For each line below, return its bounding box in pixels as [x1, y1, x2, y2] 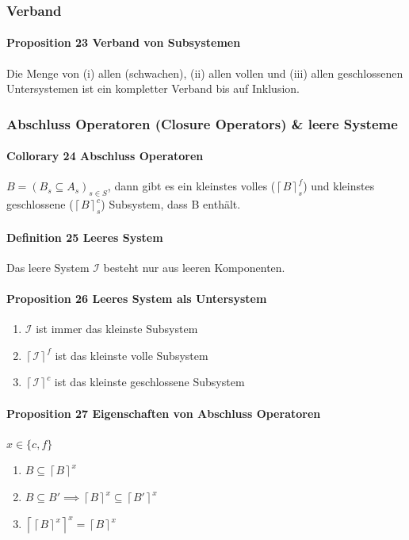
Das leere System [6, 259, 90, 275]
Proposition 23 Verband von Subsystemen [6, 34, 241, 51]
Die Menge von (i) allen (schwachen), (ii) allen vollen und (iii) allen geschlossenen [6, 64, 403, 81]
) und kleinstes [303, 178, 375, 194]
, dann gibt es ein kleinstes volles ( [107, 178, 276, 194]
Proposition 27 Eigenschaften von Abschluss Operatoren [6, 404, 321, 421]
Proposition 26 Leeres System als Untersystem [6, 290, 267, 307]
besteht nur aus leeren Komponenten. [103, 259, 285, 275]
